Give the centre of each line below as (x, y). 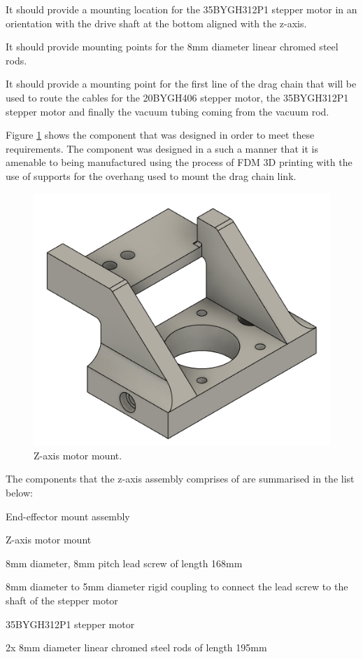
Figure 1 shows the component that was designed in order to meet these (160, 135)
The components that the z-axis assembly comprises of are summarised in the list (180, 479)
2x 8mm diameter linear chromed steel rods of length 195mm (136, 647)
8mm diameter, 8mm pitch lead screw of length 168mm (124, 563)
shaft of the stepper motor (62, 601)
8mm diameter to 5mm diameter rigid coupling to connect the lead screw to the (177, 587)
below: (19, 493)
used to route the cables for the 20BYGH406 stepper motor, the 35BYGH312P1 (177, 97)
